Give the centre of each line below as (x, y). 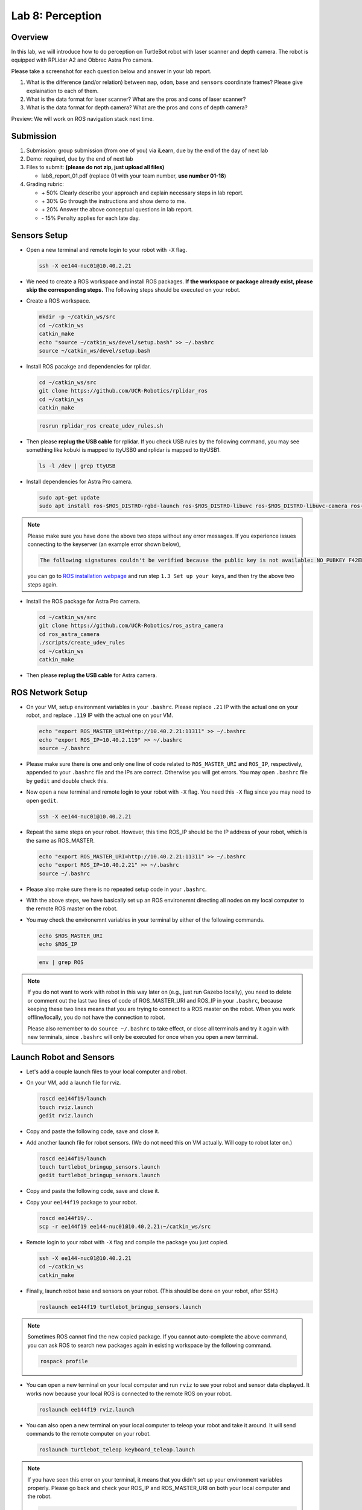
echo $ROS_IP (58, 944)
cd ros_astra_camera (69, 634)
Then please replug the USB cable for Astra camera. (92, 675)
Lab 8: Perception (56, 16)
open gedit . (42, 800)
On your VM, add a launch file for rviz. (74, 1083)
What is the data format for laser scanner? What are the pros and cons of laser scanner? (136, 99)
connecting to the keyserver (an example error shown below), (104, 544)
